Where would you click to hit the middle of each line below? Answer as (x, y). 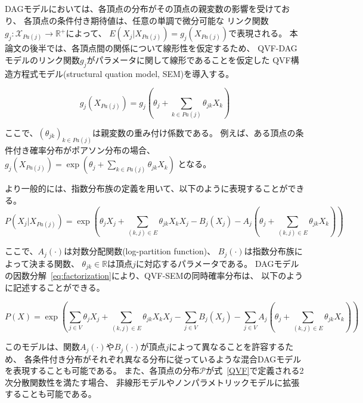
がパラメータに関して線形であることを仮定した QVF (189, 59)
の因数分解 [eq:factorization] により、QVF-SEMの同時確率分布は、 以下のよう (154, 276)
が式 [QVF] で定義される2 (255, 370)
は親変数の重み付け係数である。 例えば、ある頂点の (194, 132)
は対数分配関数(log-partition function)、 (140, 251)
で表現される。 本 (263, 33)
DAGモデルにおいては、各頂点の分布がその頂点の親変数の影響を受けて (143, 8)
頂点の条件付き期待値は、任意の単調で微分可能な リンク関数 (151, 20)
